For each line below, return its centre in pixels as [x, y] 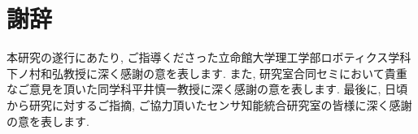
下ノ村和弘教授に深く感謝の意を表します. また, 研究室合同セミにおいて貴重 [207, 73]
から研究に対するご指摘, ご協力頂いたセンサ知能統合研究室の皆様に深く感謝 [209, 104]
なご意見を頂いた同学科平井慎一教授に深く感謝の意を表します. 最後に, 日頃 [207, 89]
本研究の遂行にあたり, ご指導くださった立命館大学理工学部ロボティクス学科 [209, 57]
